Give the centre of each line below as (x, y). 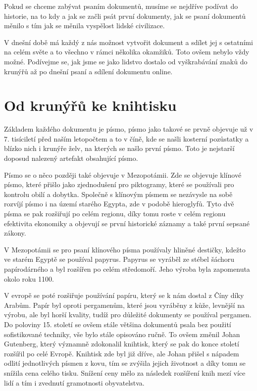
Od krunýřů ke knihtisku (90, 105)
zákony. (15, 233)
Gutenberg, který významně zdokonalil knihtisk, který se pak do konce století (122, 344)
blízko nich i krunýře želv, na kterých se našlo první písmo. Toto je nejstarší (119, 148)
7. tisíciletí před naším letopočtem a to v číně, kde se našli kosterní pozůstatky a (127, 138)
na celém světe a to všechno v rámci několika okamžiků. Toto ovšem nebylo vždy (127, 52)
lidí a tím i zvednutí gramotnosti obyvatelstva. (74, 382)
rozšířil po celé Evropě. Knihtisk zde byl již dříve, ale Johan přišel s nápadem (122, 353)
